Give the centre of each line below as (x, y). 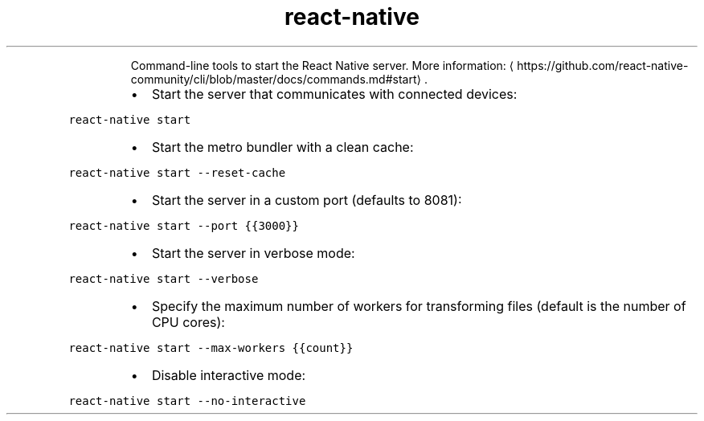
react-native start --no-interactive (187, 401)
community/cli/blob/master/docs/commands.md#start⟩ (276, 79)
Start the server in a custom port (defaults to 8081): (307, 200)
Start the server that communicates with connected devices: (334, 94)
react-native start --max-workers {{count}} (211, 347)
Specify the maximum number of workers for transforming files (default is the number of (419, 306)
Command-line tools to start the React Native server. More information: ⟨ (322, 65)
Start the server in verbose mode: (253, 253)
